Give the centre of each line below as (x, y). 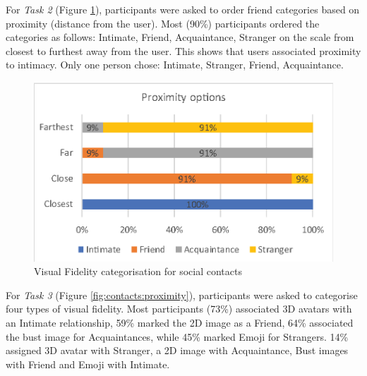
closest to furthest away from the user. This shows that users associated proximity (183, 50)
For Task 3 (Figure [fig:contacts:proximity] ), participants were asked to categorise (182, 295)
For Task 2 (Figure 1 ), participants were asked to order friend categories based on (183, 9)
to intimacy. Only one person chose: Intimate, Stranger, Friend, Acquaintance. (175, 65)
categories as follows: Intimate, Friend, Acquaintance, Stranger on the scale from (180, 37)
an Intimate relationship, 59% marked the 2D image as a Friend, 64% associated (180, 322)
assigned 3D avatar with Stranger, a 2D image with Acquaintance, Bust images (177, 350)
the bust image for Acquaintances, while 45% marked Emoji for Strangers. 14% (177, 336)
